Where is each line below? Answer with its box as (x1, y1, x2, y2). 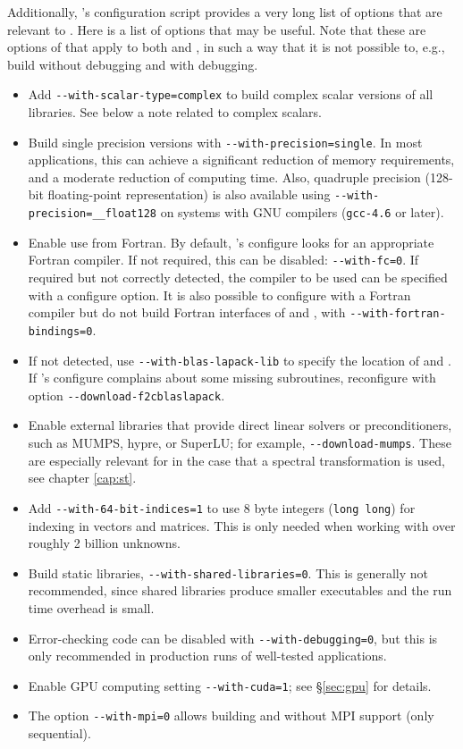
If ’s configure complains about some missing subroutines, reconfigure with (28, 368, 436, 387)
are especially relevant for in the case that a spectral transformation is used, (28, 450, 445, 469)
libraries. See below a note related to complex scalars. (28, 103, 322, 122)
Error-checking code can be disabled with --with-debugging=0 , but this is (28, 628, 438, 647)
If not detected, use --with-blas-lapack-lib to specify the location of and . (28, 350, 451, 369)
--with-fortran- (349, 307, 446, 321)
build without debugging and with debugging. (7, 55, 258, 73)
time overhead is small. (28, 598, 155, 617)
